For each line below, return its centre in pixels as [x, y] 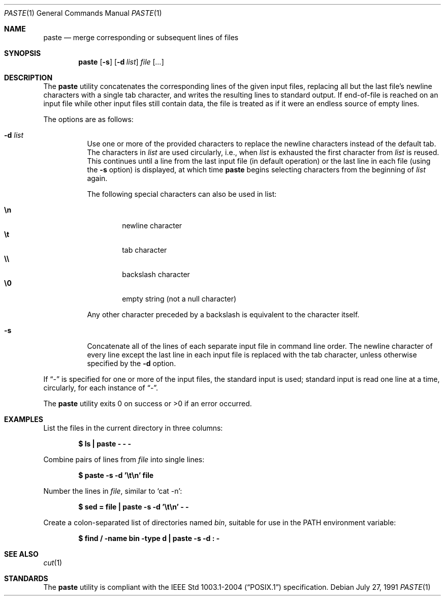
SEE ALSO [21, 554]
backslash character [156, 274]
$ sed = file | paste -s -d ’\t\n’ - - [134, 507]
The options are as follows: [88, 119]
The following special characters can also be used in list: [182, 194]
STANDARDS [26, 578]
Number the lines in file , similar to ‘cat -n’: [113, 491]
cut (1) [53, 563]
